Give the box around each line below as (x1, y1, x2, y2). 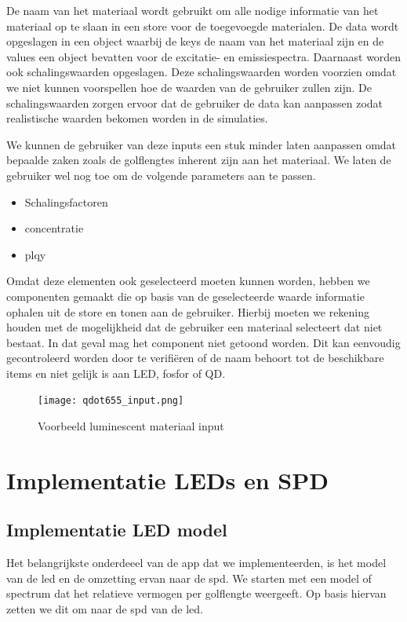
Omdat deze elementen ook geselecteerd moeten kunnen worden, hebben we (6, 273, 370, 289)
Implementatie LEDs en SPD (6, 463, 329, 496)
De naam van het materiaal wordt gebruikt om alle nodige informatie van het (6, 2, 379, 18)
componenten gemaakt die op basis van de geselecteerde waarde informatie (6, 287, 365, 304)
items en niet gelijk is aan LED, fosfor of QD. (6, 364, 226, 381)
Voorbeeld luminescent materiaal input (38, 418, 224, 434)
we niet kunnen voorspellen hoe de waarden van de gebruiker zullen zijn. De (6, 79, 372, 95)
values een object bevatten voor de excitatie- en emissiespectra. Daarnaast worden (6, 48, 402, 64)
